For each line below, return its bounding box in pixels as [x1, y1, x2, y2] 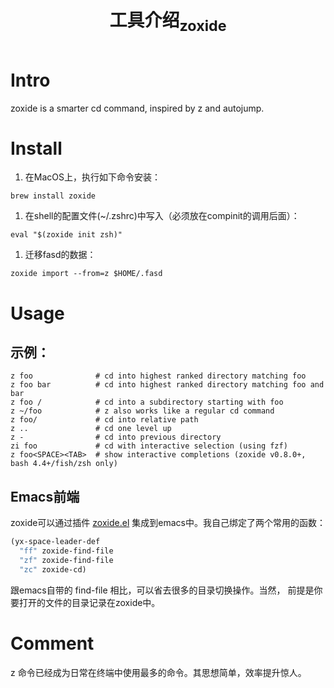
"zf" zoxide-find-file [19, 556, 114, 566]
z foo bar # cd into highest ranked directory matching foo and [10, 380, 325, 390]
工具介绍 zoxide [109, 9, 227, 35]
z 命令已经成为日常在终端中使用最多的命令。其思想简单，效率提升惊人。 [10, 666, 307, 678]
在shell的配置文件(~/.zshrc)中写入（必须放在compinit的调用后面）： [24, 210, 300, 222]
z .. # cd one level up [10, 424, 172, 434]
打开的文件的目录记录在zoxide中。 [18, 596, 161, 608]
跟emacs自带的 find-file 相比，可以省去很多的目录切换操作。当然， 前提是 [10, 584, 315, 596]
